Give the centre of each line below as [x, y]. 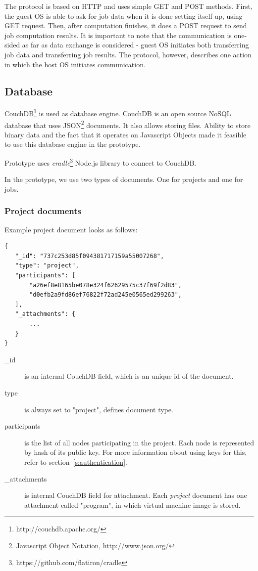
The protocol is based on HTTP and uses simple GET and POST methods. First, [129, 6]
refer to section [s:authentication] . [76, 461]
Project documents [43, 211]
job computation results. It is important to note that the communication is [118, 35]
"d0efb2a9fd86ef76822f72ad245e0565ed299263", [105, 295]
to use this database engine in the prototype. [73, 144]
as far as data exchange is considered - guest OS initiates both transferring [135, 45]
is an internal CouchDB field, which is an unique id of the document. [129, 376]
